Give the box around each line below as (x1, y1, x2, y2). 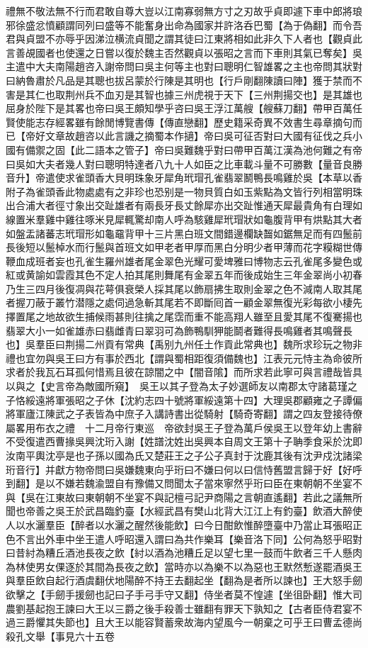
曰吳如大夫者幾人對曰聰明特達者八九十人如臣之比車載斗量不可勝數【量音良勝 (6, 156, 362, 171)
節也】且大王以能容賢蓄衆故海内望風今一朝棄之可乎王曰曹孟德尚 (64, 615, 362, 630)
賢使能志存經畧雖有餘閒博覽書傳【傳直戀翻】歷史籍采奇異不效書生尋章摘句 (6, 114, 352, 129)
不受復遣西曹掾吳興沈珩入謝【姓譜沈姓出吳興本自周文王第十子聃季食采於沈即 (6, 434, 362, 449)
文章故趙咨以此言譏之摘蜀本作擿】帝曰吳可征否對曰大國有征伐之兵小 (45, 128, 362, 143)
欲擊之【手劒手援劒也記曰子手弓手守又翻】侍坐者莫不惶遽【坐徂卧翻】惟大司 (6, 586, 362, 601)
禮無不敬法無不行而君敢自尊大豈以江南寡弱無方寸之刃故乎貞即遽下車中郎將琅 (6, 4, 362, 18)
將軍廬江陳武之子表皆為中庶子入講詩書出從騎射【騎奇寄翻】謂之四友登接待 (6, 406, 352, 421)
